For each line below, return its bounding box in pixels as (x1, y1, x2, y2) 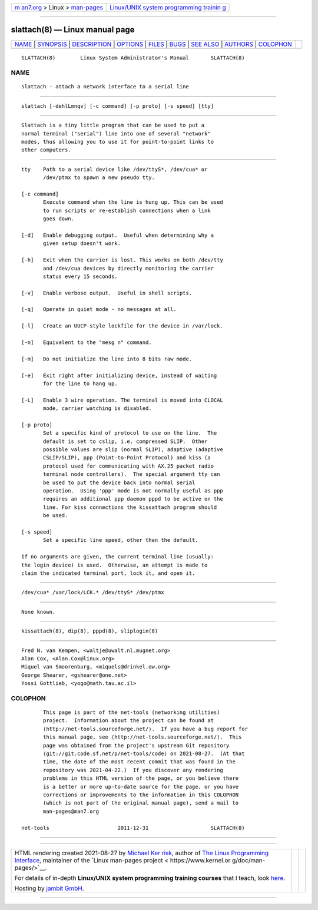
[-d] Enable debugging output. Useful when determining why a (21, 231, 214, 239)
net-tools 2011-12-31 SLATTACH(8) (21, 825, 245, 831)
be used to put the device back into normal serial (43, 479, 196, 486)
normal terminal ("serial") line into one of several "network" (21, 130, 211, 137)
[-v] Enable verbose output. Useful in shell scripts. (21, 289, 193, 296)
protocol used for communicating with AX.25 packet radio (43, 462, 214, 469)
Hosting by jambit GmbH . (14, 884, 85, 892)
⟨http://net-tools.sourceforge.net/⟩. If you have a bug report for (43, 725, 249, 732)
